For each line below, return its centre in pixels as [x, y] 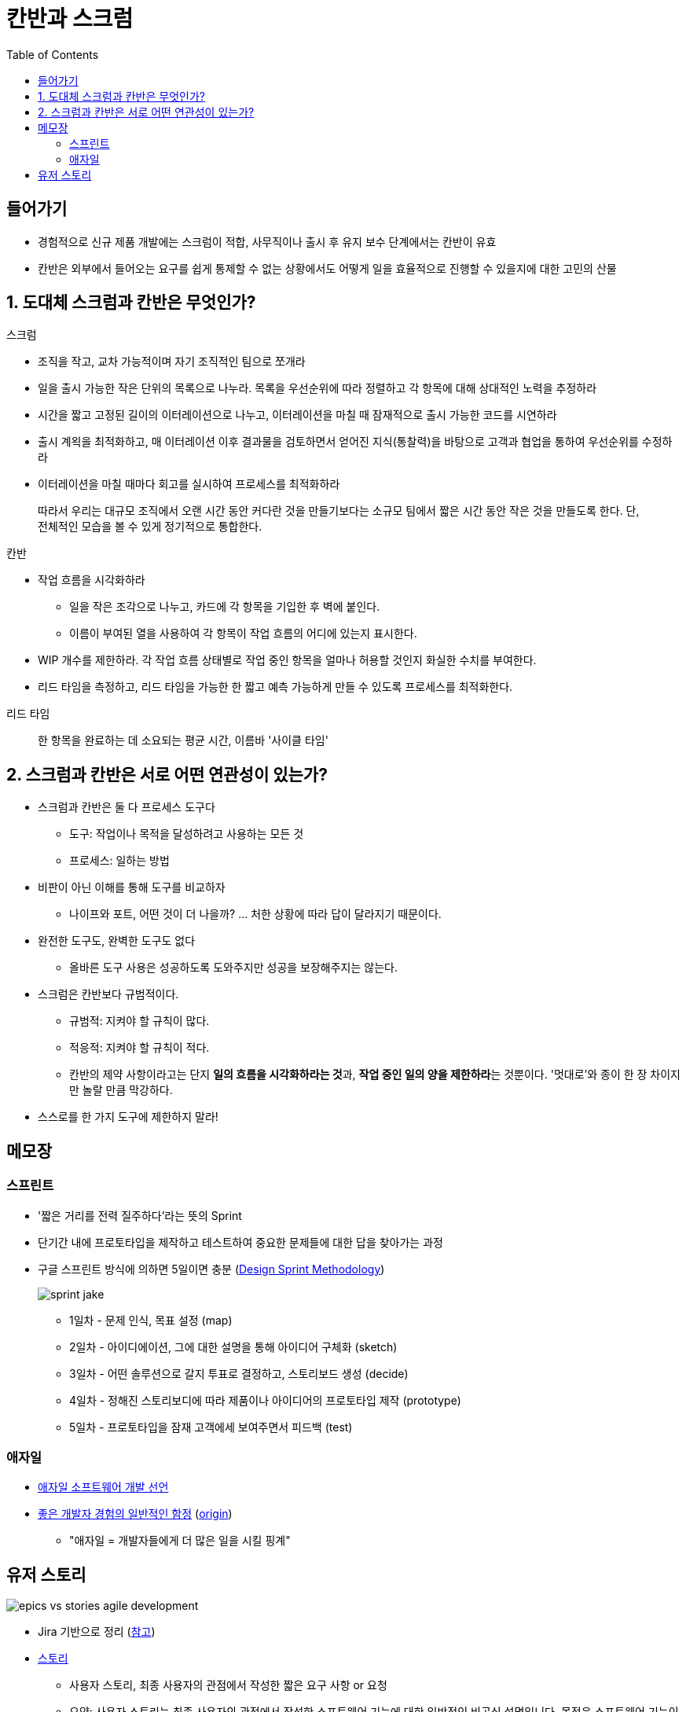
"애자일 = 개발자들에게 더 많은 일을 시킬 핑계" [180, 1541]
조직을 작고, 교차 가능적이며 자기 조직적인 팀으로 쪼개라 [172, 362]
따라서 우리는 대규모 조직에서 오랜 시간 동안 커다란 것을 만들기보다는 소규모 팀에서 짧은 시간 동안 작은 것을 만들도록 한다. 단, [339, 511]
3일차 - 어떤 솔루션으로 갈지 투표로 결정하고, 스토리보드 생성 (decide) [239, 1373]
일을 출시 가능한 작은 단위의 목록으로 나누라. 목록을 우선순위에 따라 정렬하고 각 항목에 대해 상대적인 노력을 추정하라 [317, 388]
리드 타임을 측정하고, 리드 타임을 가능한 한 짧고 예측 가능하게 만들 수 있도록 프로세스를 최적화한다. [275, 687]
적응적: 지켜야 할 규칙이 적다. [139, 1048]
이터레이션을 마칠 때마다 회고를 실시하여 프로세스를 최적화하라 [189, 484]
